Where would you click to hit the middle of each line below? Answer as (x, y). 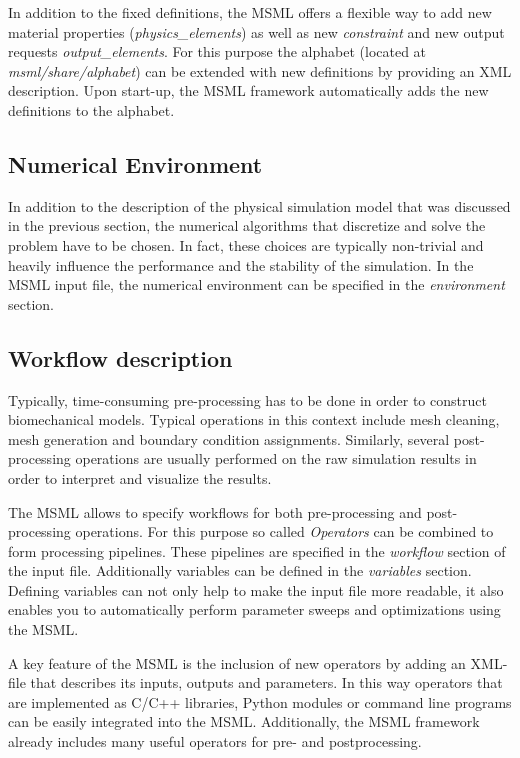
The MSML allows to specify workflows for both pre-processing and (215, 511)
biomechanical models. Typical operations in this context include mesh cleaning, (254, 419)
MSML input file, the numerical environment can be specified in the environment (256, 284)
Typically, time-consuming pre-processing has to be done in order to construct (247, 399)
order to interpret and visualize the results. (140, 477)
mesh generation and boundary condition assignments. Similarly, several (229, 438)
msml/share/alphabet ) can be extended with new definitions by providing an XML (260, 70)
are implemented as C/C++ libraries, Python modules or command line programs (260, 701)
